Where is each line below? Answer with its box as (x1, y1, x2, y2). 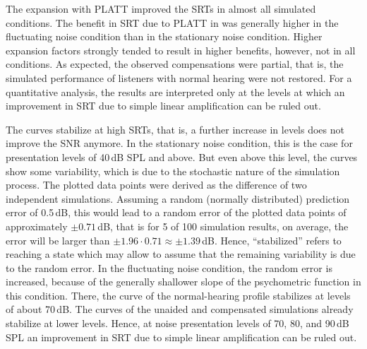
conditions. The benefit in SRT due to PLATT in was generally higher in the (6, 15, 339, 30)
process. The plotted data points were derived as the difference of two (6, 177, 307, 192)
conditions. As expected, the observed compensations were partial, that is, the (6, 57, 344, 71)
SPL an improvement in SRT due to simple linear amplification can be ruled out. (6, 329, 357, 344)
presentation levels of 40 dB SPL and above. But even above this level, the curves (6, 149, 358, 164)
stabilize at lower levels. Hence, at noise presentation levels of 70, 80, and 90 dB (6, 316, 349, 331)
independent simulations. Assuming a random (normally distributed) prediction (6, 191, 350, 206)
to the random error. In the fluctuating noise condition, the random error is (6, 260, 332, 275)
